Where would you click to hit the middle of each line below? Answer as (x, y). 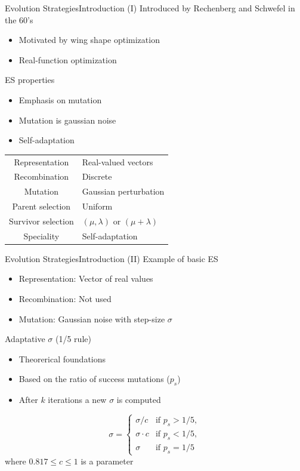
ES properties (30, 80)
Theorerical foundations (62, 358)
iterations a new (77, 400)
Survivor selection (41, 221)
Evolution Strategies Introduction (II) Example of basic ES (112, 258)
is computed (139, 400)
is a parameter (107, 461)
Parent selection (41, 206)
